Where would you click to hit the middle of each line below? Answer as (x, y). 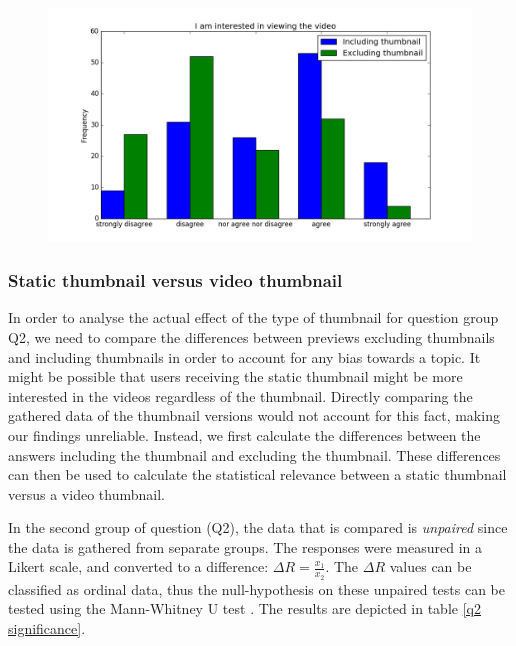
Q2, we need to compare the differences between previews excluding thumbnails (251, 336)
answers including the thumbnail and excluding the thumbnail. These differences (254, 454)
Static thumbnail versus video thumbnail (175, 280)
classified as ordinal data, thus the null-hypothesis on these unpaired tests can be (256, 588)
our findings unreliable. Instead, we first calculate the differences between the (244, 434)
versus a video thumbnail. (86, 493)
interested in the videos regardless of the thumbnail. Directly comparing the (240, 395)
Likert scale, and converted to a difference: (138, 566)
